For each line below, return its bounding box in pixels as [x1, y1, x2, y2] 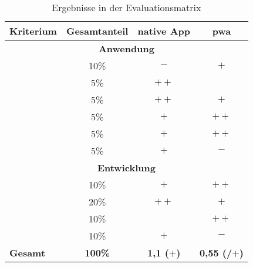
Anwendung [98, 42, 154, 55]
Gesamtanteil [66, 24, 129, 38]
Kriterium [9, 24, 57, 38]
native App [137, 24, 191, 38]
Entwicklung [97, 161, 156, 174]
